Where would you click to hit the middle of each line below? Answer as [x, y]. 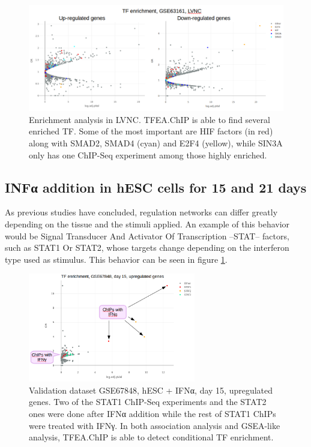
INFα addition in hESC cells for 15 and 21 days [156, 187]
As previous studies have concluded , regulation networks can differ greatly [141, 212]
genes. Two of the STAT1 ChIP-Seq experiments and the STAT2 [148, 402]
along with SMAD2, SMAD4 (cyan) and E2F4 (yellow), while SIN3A [156, 143]
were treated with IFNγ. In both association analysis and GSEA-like [155, 425]
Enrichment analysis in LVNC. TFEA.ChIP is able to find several [149, 119]
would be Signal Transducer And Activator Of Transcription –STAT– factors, [147, 235]
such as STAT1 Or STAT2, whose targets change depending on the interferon [147, 247]
